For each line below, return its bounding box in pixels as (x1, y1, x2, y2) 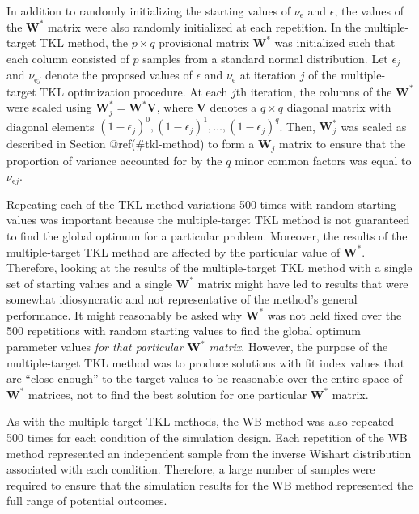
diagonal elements (6, 117, 95, 134)
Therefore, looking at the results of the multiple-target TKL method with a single (6, 259, 413, 276)
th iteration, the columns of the (235, 83, 392, 100)
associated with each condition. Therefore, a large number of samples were (6, 461, 375, 478)
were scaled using (6, 99, 92, 116)
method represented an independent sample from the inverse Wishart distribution (6, 444, 412, 461)
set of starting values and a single (6, 274, 172, 291)
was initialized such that (274, 34, 396, 51)
